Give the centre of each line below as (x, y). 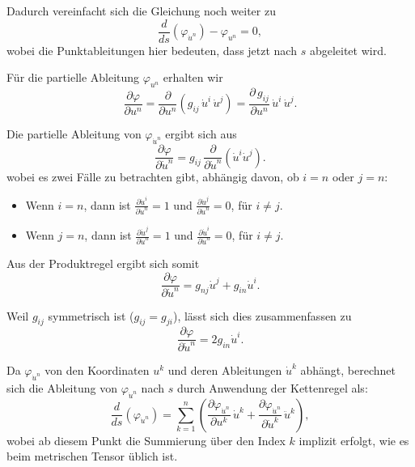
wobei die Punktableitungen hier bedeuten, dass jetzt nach (152, 50)
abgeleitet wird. (348, 50)
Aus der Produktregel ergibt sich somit (103, 263)
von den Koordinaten (97, 370)
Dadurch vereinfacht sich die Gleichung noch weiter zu (141, 11)
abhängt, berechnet (348, 370)
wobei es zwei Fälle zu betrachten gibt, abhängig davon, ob (153, 176)
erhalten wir (193, 77)
